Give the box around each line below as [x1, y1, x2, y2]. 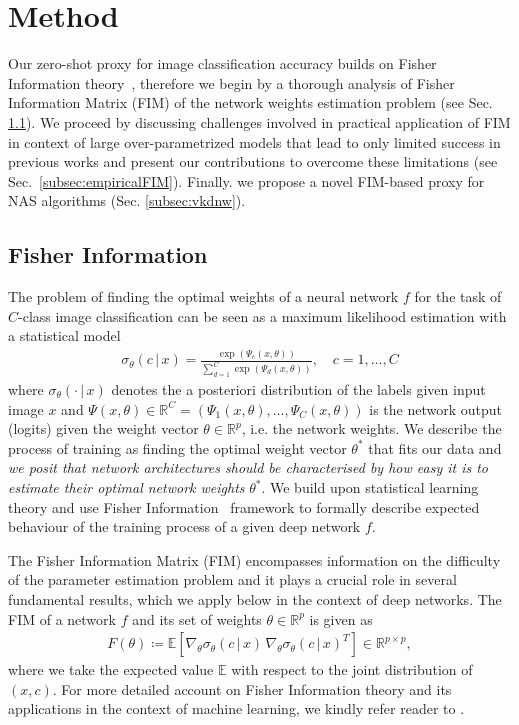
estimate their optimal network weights [8, 477, 245, 497]
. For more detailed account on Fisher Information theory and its [52, 678, 452, 699]
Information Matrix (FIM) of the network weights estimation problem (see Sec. [8, 92, 493, 113]
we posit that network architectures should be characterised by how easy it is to [8, 457, 489, 478]
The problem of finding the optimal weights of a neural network [8, 286, 399, 307]
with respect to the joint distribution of [231, 659, 473, 680]
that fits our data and [368, 437, 502, 458]
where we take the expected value [8, 659, 214, 680]
